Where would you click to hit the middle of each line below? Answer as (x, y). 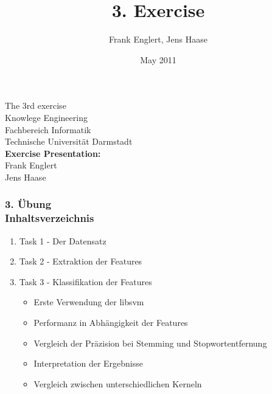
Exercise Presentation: (53, 153)
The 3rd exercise (36, 105)
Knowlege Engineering (46, 117)
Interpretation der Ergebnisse (89, 363)
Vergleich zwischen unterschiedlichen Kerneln (118, 383)
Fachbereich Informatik (48, 129)
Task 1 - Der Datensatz (63, 240)
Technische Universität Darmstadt (69, 141)
